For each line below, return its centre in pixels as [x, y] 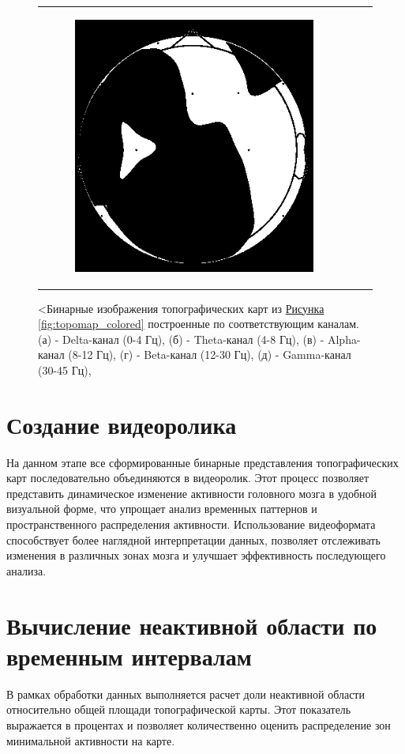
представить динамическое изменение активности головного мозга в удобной [192, 493]
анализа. [26, 570]
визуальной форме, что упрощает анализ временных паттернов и [162, 509]
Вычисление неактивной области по [192, 625]
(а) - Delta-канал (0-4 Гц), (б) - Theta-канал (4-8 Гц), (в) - [181, 339]
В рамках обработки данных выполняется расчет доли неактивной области [186, 694]
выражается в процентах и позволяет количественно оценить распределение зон [199, 724]
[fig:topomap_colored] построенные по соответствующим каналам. [199, 324]
